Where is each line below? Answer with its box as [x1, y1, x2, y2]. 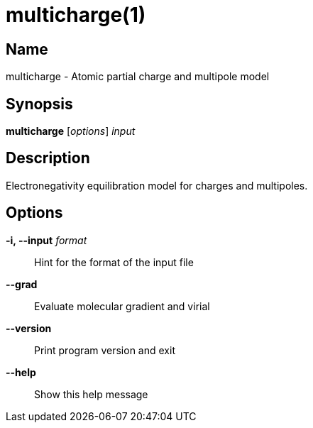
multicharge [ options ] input [6, 125, 136, 138]
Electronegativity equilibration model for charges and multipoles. [6, 179, 308, 192]
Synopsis [6, 94, 73, 113]
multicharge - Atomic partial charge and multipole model [6, 70, 270, 83]
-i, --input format [6, 234, 87, 246]
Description [6, 149, 90, 168]
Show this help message [34, 388, 148, 400]
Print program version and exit [34, 344, 175, 356]
